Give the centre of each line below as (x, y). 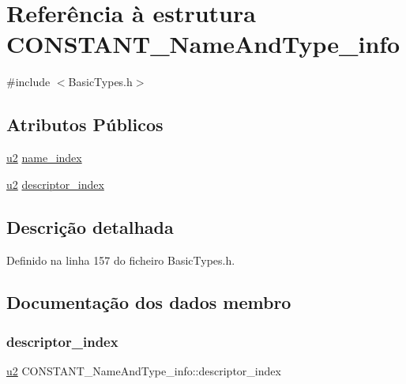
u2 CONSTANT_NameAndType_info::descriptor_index (144, 371)
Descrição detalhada (90, 226)
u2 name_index (44, 158)
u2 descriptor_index (55, 184)
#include (28, 82)
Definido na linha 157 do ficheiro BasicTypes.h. (121, 260)
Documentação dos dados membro (149, 302)
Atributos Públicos (85, 124)
